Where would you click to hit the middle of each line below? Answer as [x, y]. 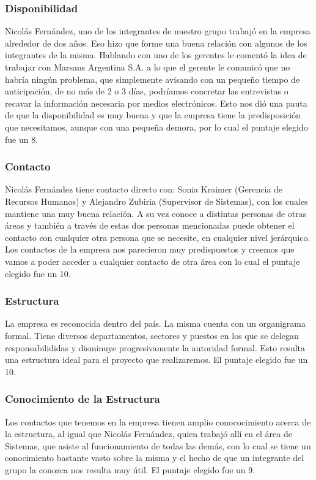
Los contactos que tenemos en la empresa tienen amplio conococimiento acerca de [158, 421]
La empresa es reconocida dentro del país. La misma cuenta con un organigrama [156, 323]
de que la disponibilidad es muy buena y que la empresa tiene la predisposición [153, 115]
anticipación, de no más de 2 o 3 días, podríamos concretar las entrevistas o [147, 91]
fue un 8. [22, 139]
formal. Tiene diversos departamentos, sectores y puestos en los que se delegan [152, 335]
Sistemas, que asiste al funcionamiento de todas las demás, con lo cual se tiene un [158, 445]
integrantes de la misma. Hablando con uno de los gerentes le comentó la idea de [156, 55]
